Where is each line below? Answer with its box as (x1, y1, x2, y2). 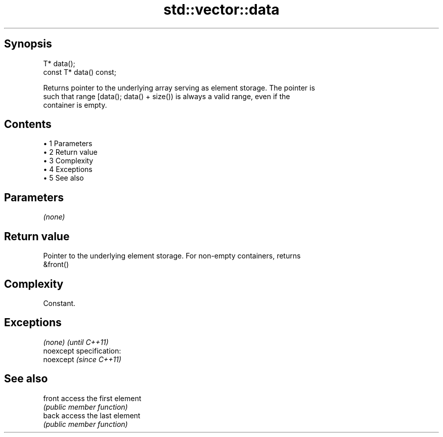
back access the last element (43, 411, 141, 420)
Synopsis (4, 37, 52, 51)
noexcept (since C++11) (43, 355, 121, 364)
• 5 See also (43, 173, 84, 183)
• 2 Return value (43, 148, 98, 157)
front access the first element (43, 394, 142, 403)
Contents (4, 118, 52, 131)
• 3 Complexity (43, 156, 94, 165)
